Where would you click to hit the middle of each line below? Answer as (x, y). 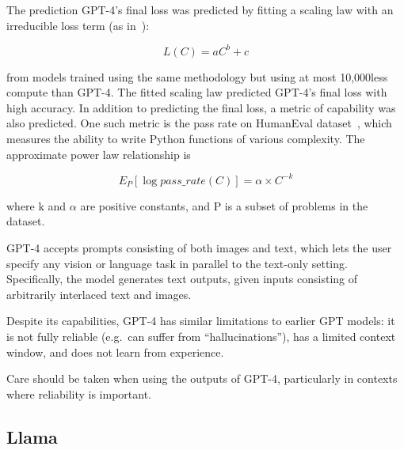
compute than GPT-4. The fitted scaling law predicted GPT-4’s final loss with (197, 92)
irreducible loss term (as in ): (78, 25)
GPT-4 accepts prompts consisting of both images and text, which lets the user (199, 247)
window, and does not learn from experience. (115, 352)
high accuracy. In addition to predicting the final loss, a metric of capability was (201, 107)
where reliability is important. (79, 393)
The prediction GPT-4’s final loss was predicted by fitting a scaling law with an (200, 9)
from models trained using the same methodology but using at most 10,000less (197, 76)
